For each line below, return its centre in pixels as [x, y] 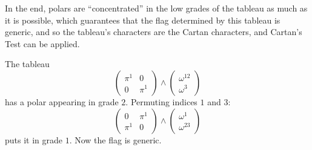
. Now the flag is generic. [115, 139]
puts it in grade [34, 139]
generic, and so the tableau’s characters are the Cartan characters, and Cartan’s [154, 32]
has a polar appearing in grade [62, 101]
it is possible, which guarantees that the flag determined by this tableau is [143, 20]
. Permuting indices [161, 101]
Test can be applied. [42, 43]
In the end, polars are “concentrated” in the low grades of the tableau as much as [156, 8]
